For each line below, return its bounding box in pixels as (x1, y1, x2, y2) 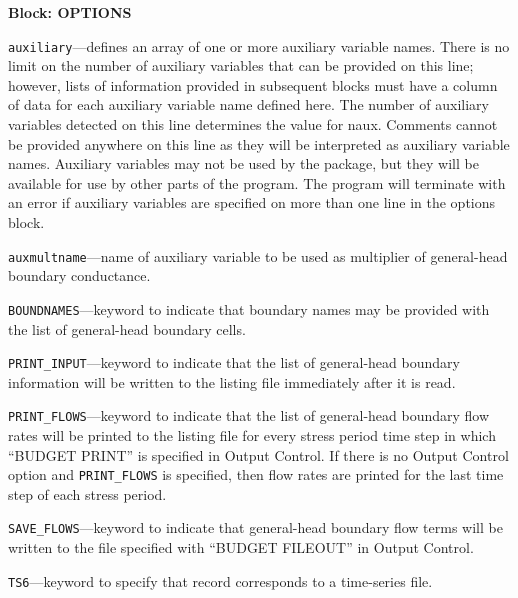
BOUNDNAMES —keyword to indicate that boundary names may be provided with (8, 298, 490, 319)
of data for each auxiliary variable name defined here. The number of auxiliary (8, 94, 489, 115)
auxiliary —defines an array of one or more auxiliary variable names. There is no (8, 35, 510, 56)
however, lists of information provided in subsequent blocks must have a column (8, 74, 498, 95)
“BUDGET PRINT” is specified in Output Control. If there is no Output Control (8, 444, 509, 465)
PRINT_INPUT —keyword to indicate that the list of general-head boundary (8, 352, 460, 373)
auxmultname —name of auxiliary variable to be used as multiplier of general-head (8, 245, 508, 266)
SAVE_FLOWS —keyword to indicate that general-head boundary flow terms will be (8, 517, 503, 538)
